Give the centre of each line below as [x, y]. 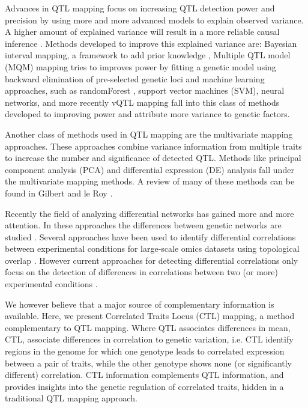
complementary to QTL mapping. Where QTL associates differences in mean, [148, 327]
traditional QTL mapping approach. [71, 398]
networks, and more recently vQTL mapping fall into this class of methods [142, 102]
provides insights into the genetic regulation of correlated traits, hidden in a [144, 386]
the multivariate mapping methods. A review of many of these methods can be [150, 181]
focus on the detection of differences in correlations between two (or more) [141, 272]
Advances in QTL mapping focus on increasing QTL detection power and [140, 8]
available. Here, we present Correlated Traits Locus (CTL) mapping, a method [150, 316]
